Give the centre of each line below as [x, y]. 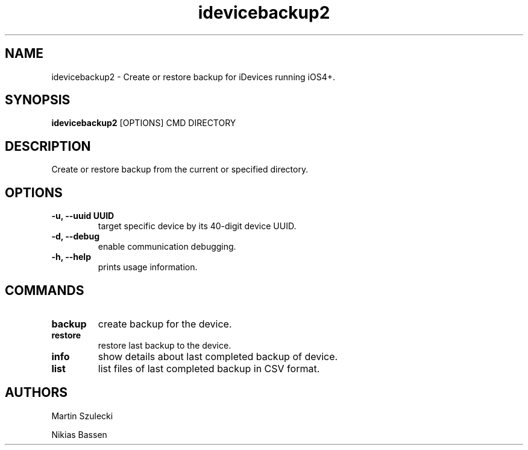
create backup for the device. [165, 324]
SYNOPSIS [38, 100]
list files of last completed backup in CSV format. [209, 368]
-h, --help [71, 257]
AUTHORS [36, 393]
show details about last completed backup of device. [218, 356]
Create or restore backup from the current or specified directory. [180, 170]
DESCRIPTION [48, 146]
